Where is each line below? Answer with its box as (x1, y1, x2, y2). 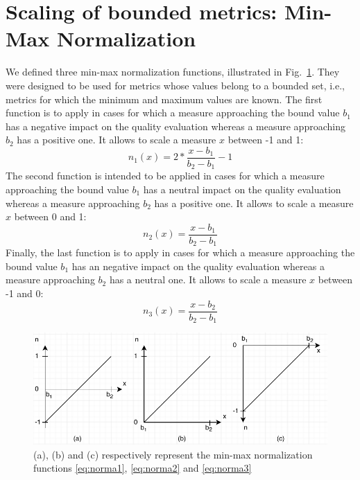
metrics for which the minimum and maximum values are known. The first (6, 91, 323, 106)
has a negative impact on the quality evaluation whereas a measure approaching (6, 118, 345, 133)
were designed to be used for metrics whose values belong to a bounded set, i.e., (6, 78, 345, 92)
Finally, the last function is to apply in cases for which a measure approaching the (6, 245, 355, 260)
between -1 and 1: (228, 132, 304, 147)
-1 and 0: (6, 286, 44, 301)
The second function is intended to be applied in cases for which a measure (6, 168, 325, 183)
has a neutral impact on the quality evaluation (143, 181, 341, 196)
